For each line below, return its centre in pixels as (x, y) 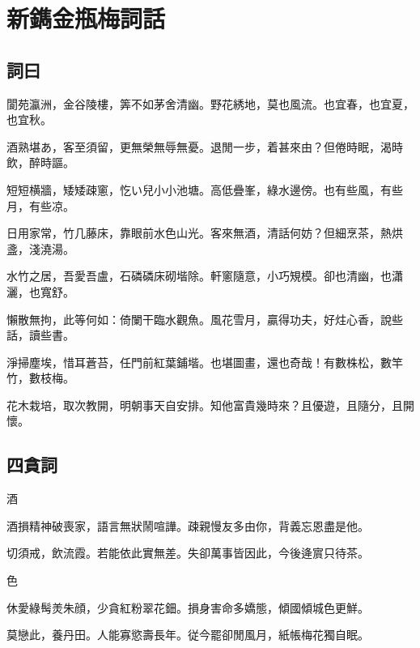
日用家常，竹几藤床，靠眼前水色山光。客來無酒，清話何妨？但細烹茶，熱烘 (205, 233)
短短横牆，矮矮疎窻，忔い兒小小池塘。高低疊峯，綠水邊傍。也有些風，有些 (205, 189)
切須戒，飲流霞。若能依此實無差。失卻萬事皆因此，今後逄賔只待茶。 (188, 553)
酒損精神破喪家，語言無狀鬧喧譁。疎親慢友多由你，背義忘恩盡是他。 (188, 525)
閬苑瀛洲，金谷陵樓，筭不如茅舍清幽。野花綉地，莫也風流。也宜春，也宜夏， (210, 103)
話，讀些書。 (40, 335)
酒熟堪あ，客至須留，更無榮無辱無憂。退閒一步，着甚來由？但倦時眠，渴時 (205, 146)
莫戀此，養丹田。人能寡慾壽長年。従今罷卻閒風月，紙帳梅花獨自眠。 (188, 635)
